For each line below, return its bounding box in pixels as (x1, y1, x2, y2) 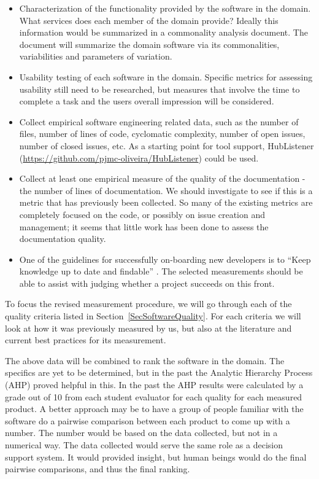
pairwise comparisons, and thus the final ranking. (5, 462, 190, 475)
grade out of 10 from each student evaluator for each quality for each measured (5, 390, 302, 403)
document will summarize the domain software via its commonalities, (19, 37, 280, 50)
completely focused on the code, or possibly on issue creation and (19, 208, 266, 220)
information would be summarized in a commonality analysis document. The (19, 26, 308, 39)
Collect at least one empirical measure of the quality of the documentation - (19, 172, 306, 185)
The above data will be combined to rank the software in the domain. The (5, 354, 285, 367)
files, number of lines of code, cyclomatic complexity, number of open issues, (19, 127, 306, 140)
